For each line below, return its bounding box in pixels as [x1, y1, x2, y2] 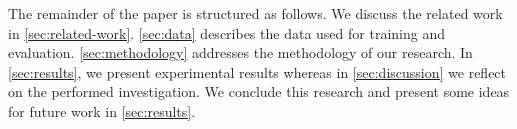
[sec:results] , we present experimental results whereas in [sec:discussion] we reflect [8, 61, 507, 82]
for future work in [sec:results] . [8, 100, 196, 121]
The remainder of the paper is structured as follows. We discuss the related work [8, 3, 503, 23]
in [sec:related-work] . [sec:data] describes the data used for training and [8, 22, 445, 43]
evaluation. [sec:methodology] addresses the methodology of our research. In [8, 42, 473, 63]
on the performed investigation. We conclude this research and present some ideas [8, 81, 510, 102]
